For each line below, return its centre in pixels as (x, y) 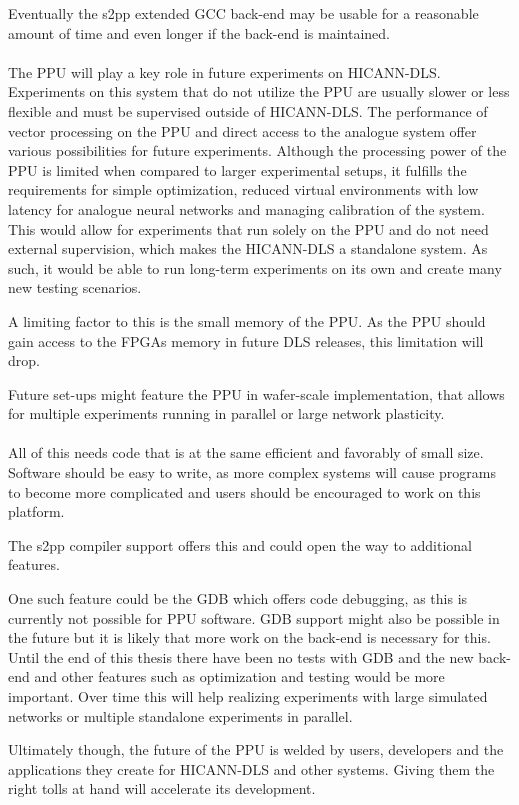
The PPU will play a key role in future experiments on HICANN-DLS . (224, 71)
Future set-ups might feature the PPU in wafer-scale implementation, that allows (256, 393)
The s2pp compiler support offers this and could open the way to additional (240, 544)
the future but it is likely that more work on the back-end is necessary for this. (249, 637)
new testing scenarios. (75, 287)
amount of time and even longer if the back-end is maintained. (199, 32)
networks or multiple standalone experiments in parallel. (180, 715)
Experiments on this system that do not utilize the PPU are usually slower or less (259, 91)
